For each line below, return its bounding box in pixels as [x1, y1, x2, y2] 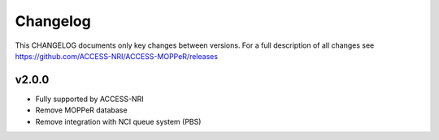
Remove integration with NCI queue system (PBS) [35, 117, 202, 126]
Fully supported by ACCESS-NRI [35, 94, 144, 104]
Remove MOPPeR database [35, 105, 128, 115]
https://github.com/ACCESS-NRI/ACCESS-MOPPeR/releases [15, 51, 219, 61]
